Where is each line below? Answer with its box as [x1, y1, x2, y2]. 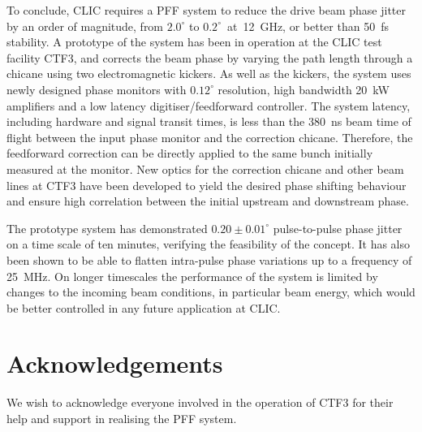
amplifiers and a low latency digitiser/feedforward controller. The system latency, [6, 97, 411, 114]
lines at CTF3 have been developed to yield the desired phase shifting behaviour [6, 176, 407, 193]
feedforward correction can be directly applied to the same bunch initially [6, 145, 373, 162]
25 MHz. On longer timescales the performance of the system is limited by [6, 267, 378, 284]
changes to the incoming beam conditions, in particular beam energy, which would [6, 283, 416, 300]
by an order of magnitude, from [6, 17, 164, 34]
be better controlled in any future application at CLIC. [6, 299, 281, 316]
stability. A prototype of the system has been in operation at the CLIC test [6, 33, 382, 50]
